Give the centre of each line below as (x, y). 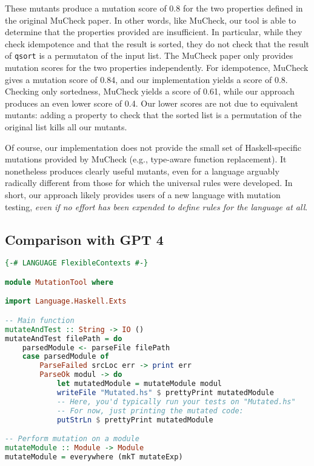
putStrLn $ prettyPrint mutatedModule (135, 420)
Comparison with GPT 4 (84, 239)
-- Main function (40, 320)
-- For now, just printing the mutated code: (150, 411)
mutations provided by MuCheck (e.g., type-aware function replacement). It (146, 159)
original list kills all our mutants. (66, 127)
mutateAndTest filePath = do (64, 338)
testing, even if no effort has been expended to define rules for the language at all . (156, 206)
